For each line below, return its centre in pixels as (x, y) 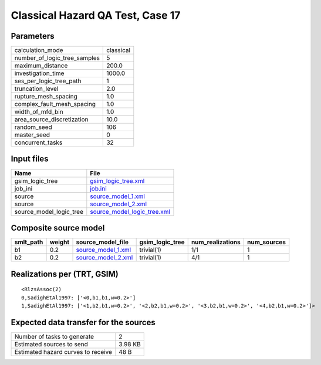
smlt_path (29, 242)
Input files (30, 159)
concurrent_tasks (38, 142)
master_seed (32, 135)
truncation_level (36, 89)
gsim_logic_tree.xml (117, 180)
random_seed (33, 127)
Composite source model (58, 228)
